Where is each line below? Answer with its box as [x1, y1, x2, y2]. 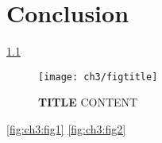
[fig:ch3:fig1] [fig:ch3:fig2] [6, 120, 126, 137]
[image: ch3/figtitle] [38, 71, 158, 83]
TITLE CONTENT [38, 94, 138, 110]
